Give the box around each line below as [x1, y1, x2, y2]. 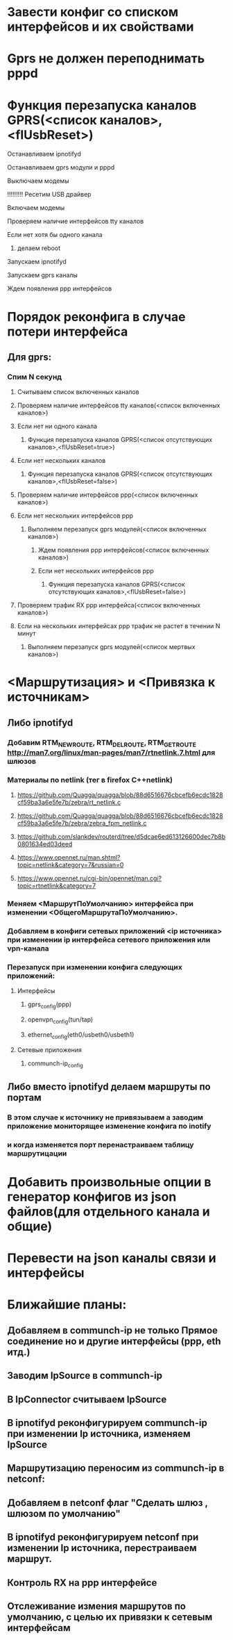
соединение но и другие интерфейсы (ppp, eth [7, 1335, 221, 1347]
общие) [7, 1219, 53, 1234]
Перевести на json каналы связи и [7, 1250, 216, 1266]
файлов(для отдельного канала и [7, 1204, 210, 1220]
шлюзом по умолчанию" [7, 1507, 121, 1519]
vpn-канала [7, 944, 50, 953]
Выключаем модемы [7, 177, 69, 185]
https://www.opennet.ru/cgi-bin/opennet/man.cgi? [17, 874, 162, 883]
